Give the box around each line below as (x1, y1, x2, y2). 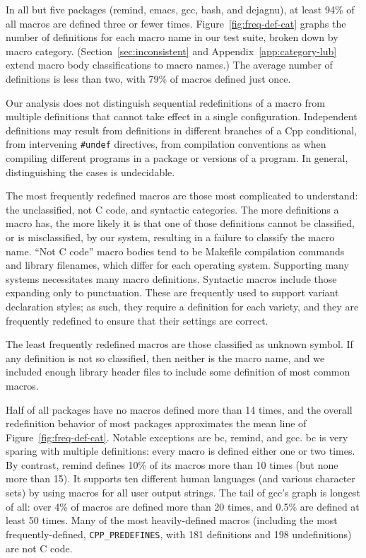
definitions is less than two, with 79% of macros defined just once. (6, 71, 291, 86)
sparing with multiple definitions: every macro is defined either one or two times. (6, 443, 355, 458)
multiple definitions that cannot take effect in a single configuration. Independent (6, 109, 358, 124)
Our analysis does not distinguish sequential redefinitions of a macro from (6, 95, 325, 110)
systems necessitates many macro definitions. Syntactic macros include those (6, 271, 337, 286)
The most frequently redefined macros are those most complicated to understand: (6, 188, 358, 203)
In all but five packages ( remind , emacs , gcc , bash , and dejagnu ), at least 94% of (6, 2, 355, 16)
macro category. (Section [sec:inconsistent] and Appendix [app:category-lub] (6, 43, 337, 58)
